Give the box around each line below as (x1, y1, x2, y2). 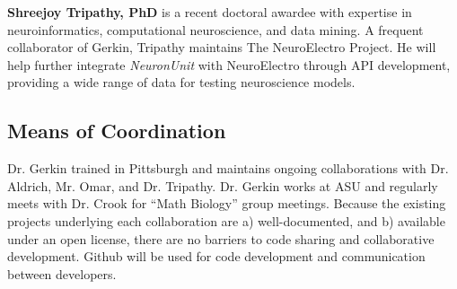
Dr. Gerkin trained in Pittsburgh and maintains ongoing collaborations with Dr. (7, 159, 449, 178)
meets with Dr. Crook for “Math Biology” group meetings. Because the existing (7, 194, 446, 213)
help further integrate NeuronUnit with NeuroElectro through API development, (7, 55, 451, 74)
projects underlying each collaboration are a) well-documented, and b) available (7, 211, 445, 230)
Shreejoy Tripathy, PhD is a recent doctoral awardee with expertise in (7, 3, 412, 21)
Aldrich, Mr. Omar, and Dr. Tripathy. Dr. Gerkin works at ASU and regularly (7, 176, 438, 195)
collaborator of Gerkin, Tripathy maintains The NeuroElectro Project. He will (7, 38, 436, 57)
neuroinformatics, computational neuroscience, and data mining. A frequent (7, 20, 424, 39)
